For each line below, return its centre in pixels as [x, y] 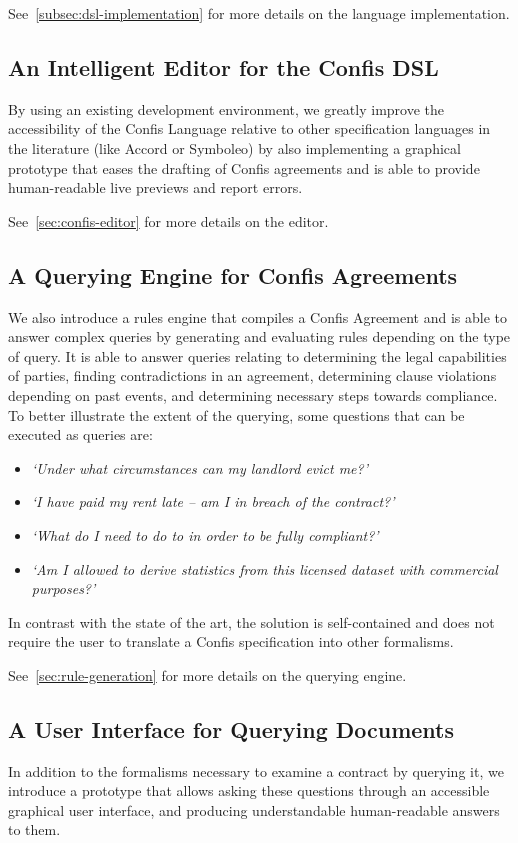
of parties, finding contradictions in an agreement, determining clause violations [252, 375]
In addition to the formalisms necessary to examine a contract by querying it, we [256, 770]
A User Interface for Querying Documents [231, 728]
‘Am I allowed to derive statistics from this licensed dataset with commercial [264, 568]
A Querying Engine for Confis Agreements [233, 274]
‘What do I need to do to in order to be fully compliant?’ [205, 534]
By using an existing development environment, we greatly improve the [226, 108]
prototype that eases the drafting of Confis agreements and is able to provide [244, 167]
